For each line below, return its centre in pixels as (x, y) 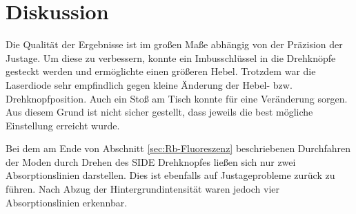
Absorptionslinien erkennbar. (67, 202)
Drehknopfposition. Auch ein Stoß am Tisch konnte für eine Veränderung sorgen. (177, 98)
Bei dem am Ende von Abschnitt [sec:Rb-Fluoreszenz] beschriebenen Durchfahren (178, 148)
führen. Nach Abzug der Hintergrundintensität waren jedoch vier (143, 189)
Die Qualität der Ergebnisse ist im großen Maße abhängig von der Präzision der (174, 44)
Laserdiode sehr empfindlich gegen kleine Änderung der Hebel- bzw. (149, 84)
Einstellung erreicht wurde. (63, 125)
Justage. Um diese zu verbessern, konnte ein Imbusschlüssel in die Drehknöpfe (171, 57)
